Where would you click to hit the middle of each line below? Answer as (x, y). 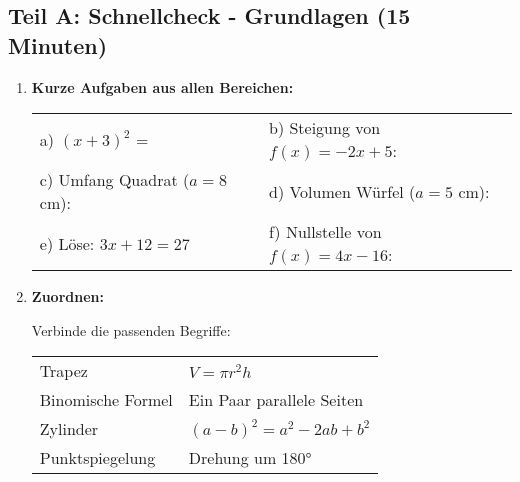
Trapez (63, 371)
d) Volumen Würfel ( (342, 191)
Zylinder (69, 429)
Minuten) (58, 44)
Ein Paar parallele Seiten (276, 400)
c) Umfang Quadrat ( (114, 180)
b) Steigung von (325, 128)
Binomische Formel (106, 400)
